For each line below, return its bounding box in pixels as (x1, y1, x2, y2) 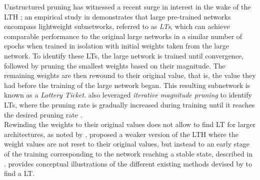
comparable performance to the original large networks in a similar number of (4, 30, 242, 41)
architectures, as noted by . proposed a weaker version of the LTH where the (4, 128, 238, 139)
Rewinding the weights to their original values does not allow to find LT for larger (4, 119, 255, 129)
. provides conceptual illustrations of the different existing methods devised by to (4, 158, 252, 168)
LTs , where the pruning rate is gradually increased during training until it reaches (4, 99, 255, 109)
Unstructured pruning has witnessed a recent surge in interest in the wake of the (4, 1, 251, 11)
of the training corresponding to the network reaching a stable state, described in (4, 148, 253, 158)
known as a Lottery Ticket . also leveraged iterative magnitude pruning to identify (4, 89, 252, 100)
